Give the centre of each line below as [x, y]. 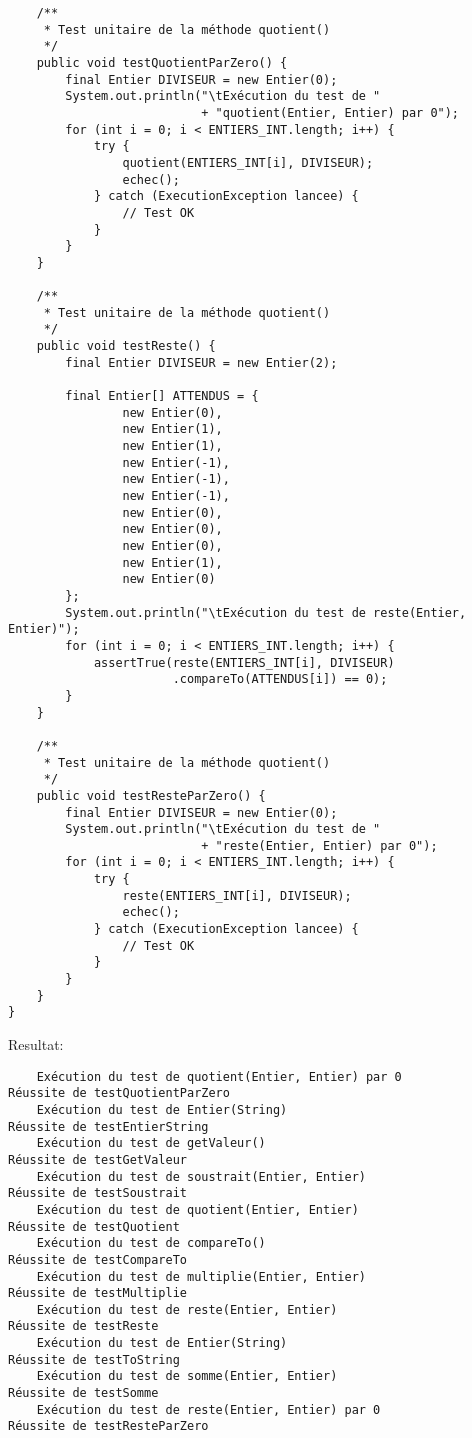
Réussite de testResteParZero [108, 1426]
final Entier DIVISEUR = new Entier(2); [201, 362]
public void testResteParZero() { [151, 795]
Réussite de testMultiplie [97, 1293]
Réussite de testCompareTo [97, 1259]
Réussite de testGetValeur [97, 1159]
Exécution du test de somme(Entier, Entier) [187, 1376]
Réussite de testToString [94, 1359]
